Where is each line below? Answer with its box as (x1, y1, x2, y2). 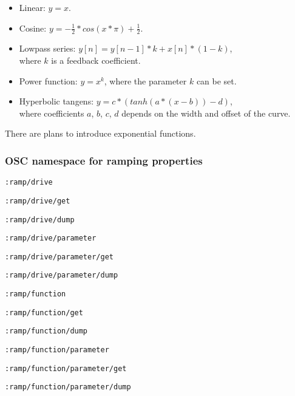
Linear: (19, 1, 46, 13)
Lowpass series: (19, 42, 76, 55)
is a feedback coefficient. (51, 54, 141, 67)
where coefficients (19, 106, 84, 119)
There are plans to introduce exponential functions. (5, 127, 196, 140)
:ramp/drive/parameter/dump (5, 271, 118, 280)
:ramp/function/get (5, 308, 83, 317)
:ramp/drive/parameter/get (5, 252, 114, 261)
